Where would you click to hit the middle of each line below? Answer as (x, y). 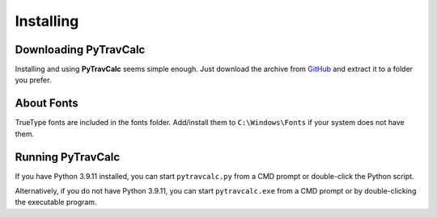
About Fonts (47, 104)
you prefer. (33, 80)
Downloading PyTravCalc (80, 50)
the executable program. (56, 202)
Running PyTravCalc (68, 157)
